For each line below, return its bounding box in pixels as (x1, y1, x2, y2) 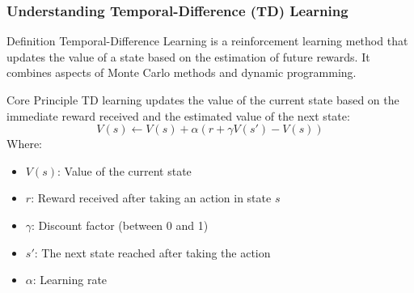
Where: (6, 135, 42, 152)
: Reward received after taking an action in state (31, 189, 272, 206)
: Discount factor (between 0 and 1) (32, 216, 209, 233)
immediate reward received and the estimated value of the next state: (6, 107, 350, 124)
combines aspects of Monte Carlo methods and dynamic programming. (6, 64, 357, 81)
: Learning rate (32, 271, 108, 288)
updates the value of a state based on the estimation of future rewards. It (6, 48, 370, 65)
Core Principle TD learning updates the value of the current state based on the (6, 91, 399, 108)
